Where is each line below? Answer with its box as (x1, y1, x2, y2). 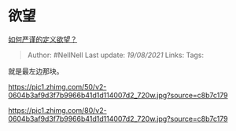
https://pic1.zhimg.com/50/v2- (8, 82, 107, 91)
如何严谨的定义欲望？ (8, 35, 77, 44)
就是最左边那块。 (8, 66, 64, 75)
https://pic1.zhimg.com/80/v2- (8, 105, 108, 115)
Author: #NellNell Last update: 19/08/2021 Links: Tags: (27, 50, 205, 60)
